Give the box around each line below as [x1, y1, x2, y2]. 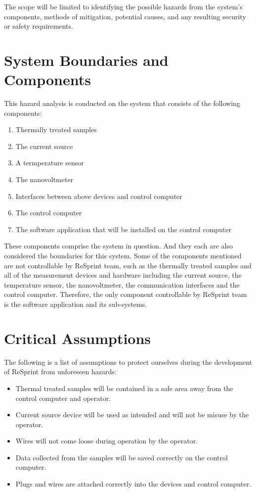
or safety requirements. [4, 21, 73, 31]
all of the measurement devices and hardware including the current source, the [4, 270, 242, 280]
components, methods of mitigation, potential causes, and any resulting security [4, 11, 246, 21]
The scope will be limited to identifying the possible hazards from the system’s [4, 1, 243, 11]
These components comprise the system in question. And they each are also [4, 241, 233, 251]
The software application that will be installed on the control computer [15, 224, 232, 234]
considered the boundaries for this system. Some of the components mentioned [4, 250, 242, 261]
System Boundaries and [4, 49, 169, 70]
